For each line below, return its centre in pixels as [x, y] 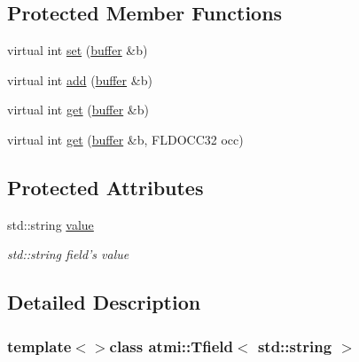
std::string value [51, 224]
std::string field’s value [68, 254]
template [39, 346]
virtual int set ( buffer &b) [78, 50]
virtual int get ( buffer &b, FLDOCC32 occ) [125, 139]
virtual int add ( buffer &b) [80, 79]
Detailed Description [104, 302]
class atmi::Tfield [172, 346]
